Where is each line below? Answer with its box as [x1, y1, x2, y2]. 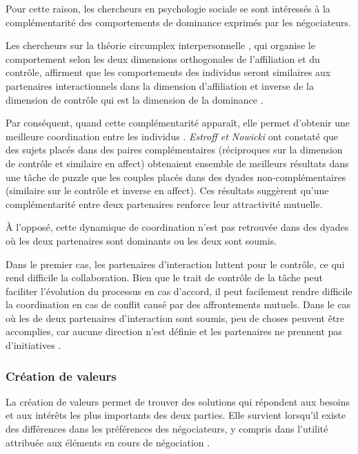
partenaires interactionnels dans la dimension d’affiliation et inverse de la [6, 78, 314, 93]
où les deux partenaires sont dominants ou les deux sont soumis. [6, 233, 277, 247]
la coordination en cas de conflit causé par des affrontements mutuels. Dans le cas [6, 297, 351, 312]
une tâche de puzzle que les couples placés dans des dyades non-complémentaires [6, 169, 346, 184]
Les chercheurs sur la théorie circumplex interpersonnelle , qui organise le [6, 38, 315, 53]
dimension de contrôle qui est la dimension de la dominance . [6, 92, 263, 106]
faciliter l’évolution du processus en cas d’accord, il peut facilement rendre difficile [6, 283, 352, 298]
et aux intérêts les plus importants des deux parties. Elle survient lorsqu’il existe [6, 408, 346, 422]
